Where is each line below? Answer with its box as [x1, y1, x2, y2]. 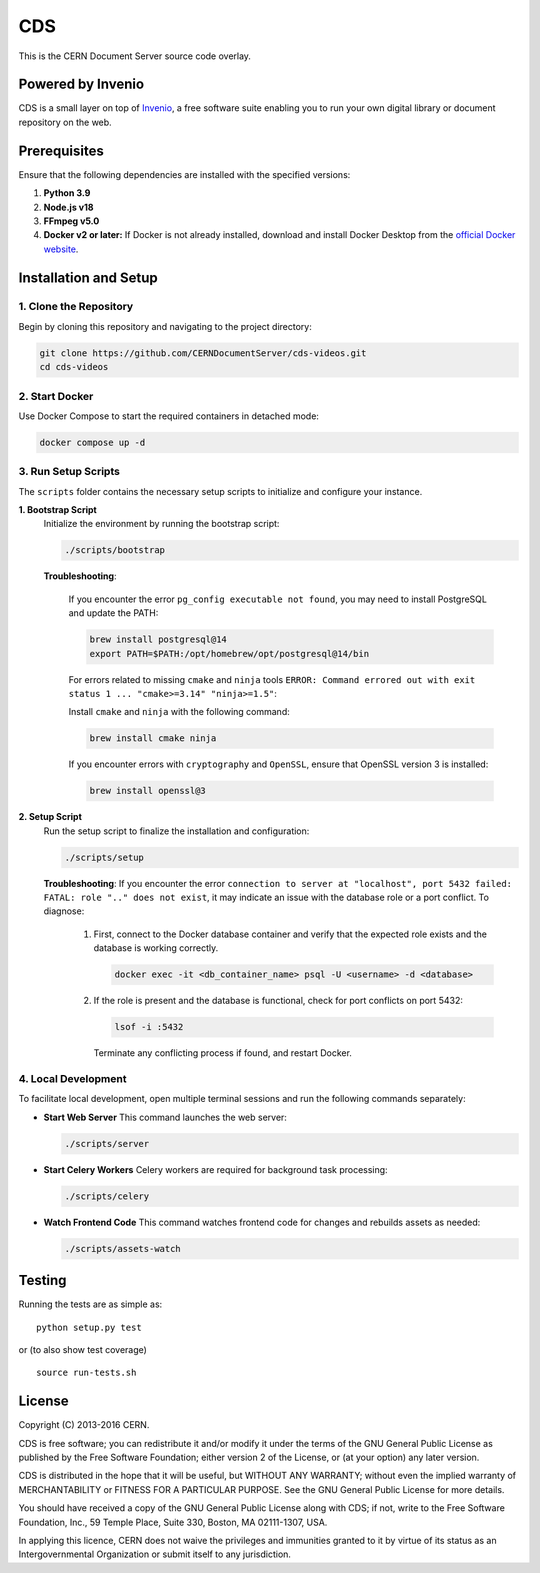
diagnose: [43, 905, 85, 917]
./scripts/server [64, 1138, 150, 1149]
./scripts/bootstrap [64, 545, 165, 556]
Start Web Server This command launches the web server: [43, 1111, 287, 1123]
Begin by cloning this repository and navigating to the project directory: [18, 320, 312, 332]
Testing [18, 1272, 67, 1289]
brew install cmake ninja [89, 733, 217, 744]
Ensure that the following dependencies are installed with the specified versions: [18, 168, 351, 180]
